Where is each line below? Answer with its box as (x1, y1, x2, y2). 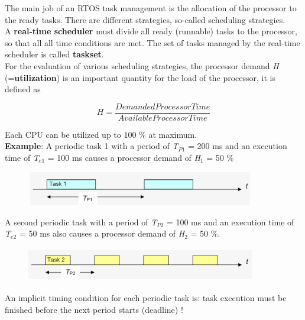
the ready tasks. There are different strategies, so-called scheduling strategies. (5, 13, 285, 25)
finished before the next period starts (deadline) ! (5, 303, 183, 315)
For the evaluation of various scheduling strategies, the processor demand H (5, 59, 279, 72)
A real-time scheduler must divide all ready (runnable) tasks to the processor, (5, 25, 297, 37)
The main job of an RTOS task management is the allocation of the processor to (5, 2, 297, 14)
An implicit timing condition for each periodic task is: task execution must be (5, 292, 287, 304)
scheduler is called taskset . (5, 48, 104, 60)
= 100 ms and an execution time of (166, 215, 294, 228)
